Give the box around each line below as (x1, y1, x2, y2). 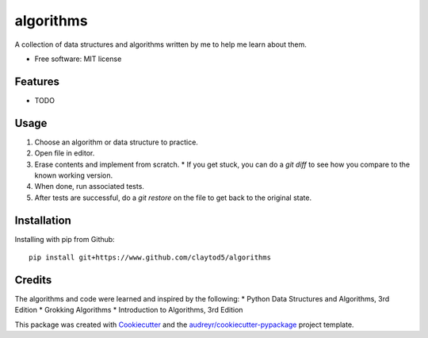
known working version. (34, 171, 113, 180)
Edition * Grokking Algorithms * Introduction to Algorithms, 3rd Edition (14, 305, 243, 315)
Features (14, 75, 59, 88)
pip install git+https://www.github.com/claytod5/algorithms (29, 253, 271, 262)
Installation (14, 213, 71, 227)
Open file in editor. (34, 148, 95, 158)
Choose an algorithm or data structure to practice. (34, 137, 198, 147)
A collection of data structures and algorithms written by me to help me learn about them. (14, 40, 307, 49)
